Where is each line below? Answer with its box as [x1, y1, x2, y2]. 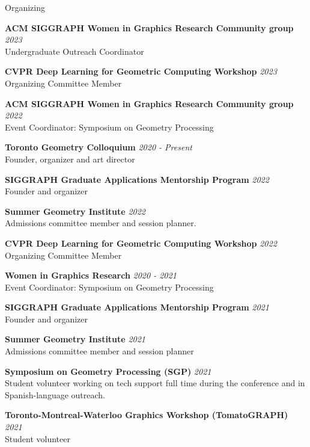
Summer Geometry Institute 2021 [5, 333, 145, 345]
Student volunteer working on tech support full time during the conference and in [5, 377, 305, 389]
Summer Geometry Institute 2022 [5, 205, 145, 217]
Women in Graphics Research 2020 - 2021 [5, 269, 177, 282]
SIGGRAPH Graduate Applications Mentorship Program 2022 [5, 173, 269, 185]
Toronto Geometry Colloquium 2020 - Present [5, 141, 192, 153]
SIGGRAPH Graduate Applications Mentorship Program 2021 [5, 301, 269, 313]
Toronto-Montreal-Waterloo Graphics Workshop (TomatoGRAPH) [5, 408, 288, 421]
